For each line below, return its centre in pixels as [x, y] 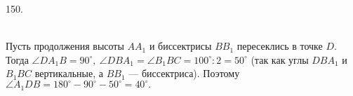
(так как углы [280, 59]
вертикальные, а [69, 73]
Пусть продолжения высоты [65, 46]
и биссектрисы [180, 46]
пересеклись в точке [280, 46]
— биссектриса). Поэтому [184, 73]
